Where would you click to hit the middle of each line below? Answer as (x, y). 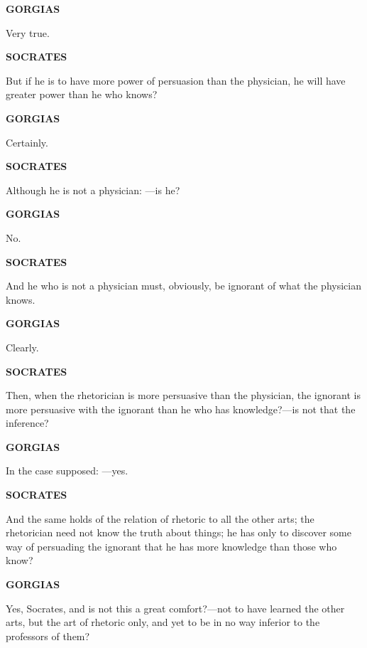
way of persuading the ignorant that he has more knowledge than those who (171, 546)
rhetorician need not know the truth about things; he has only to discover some (179, 532)
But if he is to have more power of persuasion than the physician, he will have (176, 80)
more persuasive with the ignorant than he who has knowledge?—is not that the (181, 409)
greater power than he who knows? (82, 94)
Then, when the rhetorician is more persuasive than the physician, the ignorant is (183, 395)
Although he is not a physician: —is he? (93, 190)
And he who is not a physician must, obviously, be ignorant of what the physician (183, 286)
